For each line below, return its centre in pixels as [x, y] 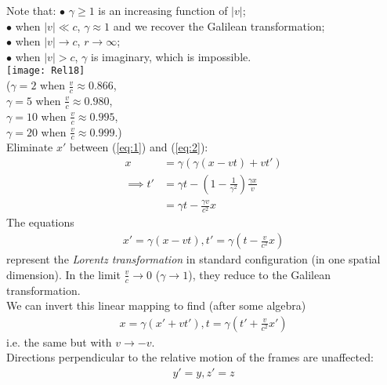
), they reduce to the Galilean [259, 274]
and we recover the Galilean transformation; [219, 25]
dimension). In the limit [63, 274]
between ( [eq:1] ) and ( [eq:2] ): [139, 147]
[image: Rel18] [46, 71]
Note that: [31, 10]
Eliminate [30, 147]
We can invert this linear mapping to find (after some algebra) [156, 305]
